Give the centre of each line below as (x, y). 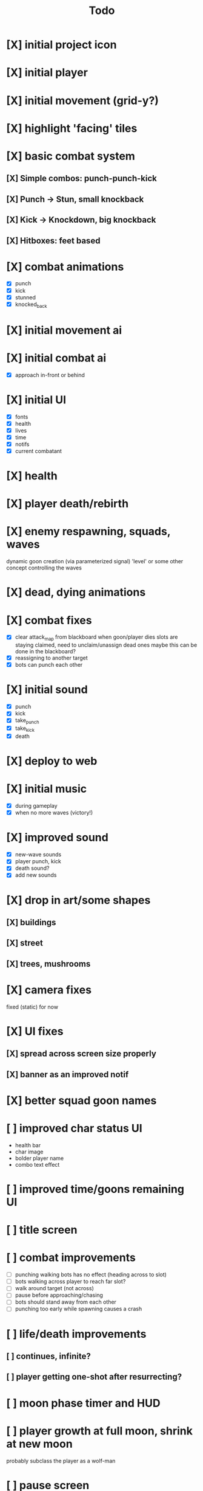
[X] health (32, 476)
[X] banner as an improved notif (68, 1074)
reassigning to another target (51, 658)
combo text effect (37, 1164)
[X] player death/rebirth (68, 504)
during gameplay (36, 806)
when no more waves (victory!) (54, 813)
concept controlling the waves (44, 568)
